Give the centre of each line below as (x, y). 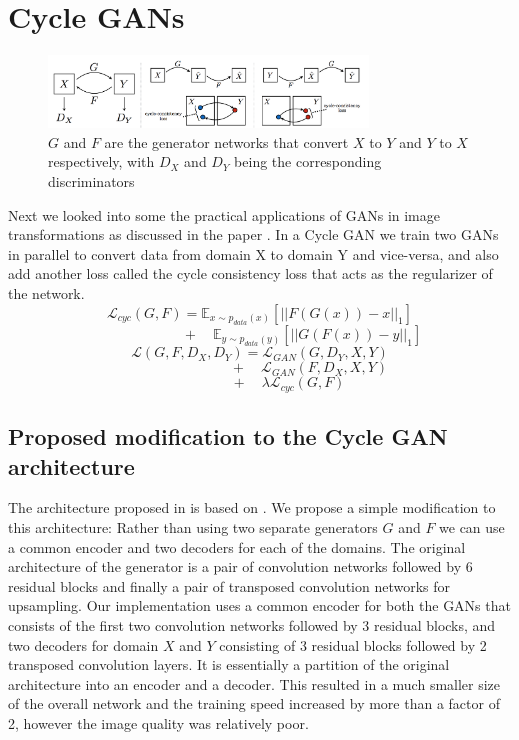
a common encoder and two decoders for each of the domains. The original (237, 546)
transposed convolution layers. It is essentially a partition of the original (229, 664)
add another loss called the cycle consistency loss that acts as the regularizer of (250, 273)
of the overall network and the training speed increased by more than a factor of (254, 703)
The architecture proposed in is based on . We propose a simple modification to (252, 507)
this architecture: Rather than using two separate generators (193, 527)
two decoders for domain (83, 644)
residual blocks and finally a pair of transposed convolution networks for (229, 585)
